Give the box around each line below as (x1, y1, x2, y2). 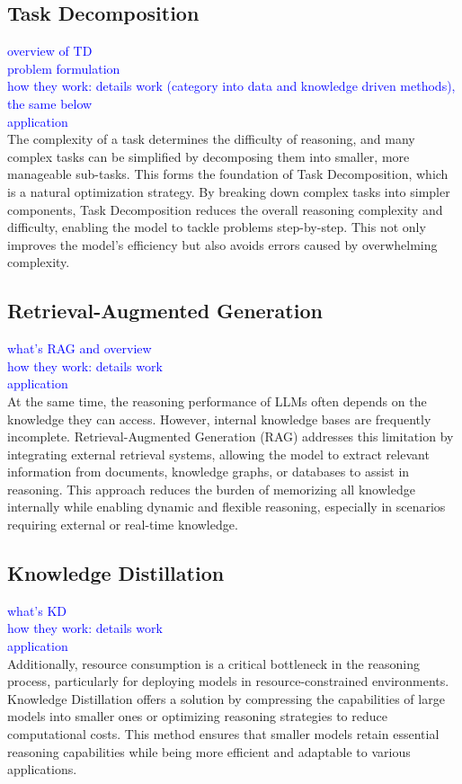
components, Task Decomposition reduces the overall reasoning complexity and (7, 200, 443, 218)
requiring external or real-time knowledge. (7, 515, 238, 534)
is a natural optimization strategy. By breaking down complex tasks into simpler (7, 182, 450, 200)
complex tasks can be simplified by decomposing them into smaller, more (7, 147, 410, 165)
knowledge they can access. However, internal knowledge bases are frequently (7, 409, 431, 428)
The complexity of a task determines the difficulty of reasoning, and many (7, 129, 415, 148)
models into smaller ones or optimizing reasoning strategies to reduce (7, 707, 387, 726)
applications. (7, 760, 77, 779)
